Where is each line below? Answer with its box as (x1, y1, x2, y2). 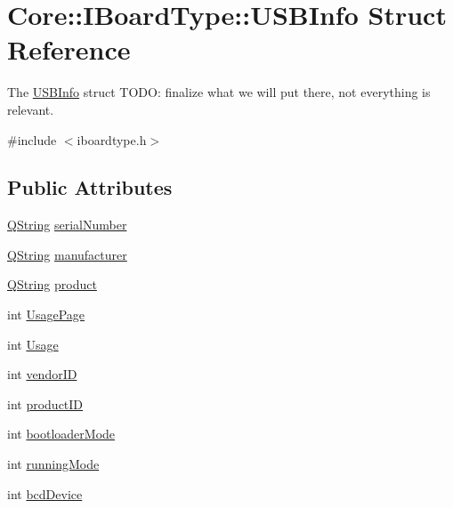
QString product (7, 275, 97, 294)
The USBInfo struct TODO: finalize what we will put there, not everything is (7, 83, 431, 101)
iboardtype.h (77, 130, 147, 149)
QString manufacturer (7, 245, 127, 263)
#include (7, 130, 57, 149)
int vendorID (7, 365, 77, 383)
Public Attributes (7, 173, 173, 201)
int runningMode (7, 455, 100, 473)
